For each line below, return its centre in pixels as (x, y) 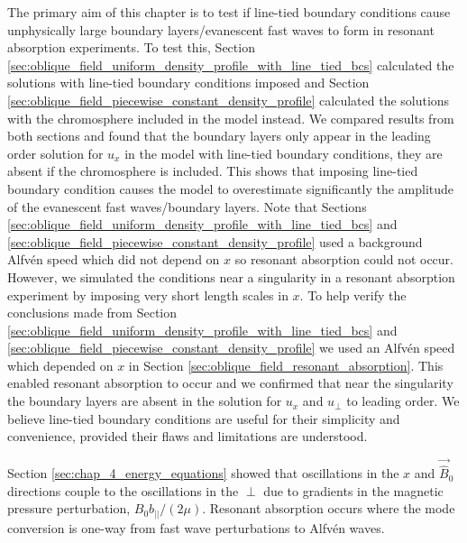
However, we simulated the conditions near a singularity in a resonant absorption (231, 276)
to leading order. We (403, 401)
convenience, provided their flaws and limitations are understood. (188, 436)
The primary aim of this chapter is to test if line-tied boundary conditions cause (229, 12)
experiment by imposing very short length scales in (148, 295)
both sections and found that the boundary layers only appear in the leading (219, 136)
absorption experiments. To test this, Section (131, 47)
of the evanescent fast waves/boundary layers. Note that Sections (187, 206)
